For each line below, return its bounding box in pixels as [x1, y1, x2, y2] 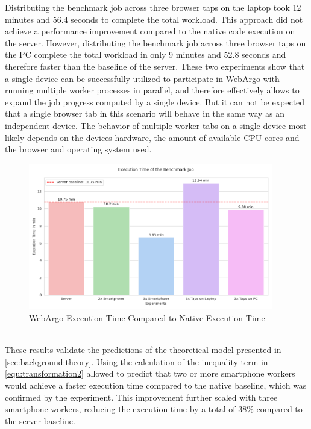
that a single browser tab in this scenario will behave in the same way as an [5, 107, 285, 120]
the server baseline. [5, 414, 75, 427]
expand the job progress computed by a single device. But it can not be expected [5, 95, 305, 108]
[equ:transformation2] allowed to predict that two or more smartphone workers [5, 367, 295, 380]
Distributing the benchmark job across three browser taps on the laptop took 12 [5, 1, 301, 13]
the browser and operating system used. [5, 143, 152, 155]
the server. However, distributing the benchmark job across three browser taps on [5, 36, 306, 49]
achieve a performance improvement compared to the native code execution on [5, 25, 295, 37]
